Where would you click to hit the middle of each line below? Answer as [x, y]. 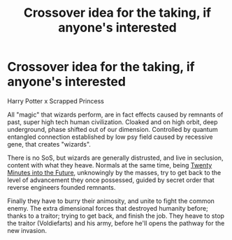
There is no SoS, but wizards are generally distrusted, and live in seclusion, [115, 158]
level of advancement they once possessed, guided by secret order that [111, 180]
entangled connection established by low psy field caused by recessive [110, 137]
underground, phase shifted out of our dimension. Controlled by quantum [113, 129]
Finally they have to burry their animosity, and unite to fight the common [111, 201]
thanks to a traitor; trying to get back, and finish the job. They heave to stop [116, 216]
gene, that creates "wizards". [49, 144]
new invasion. [27, 230]
